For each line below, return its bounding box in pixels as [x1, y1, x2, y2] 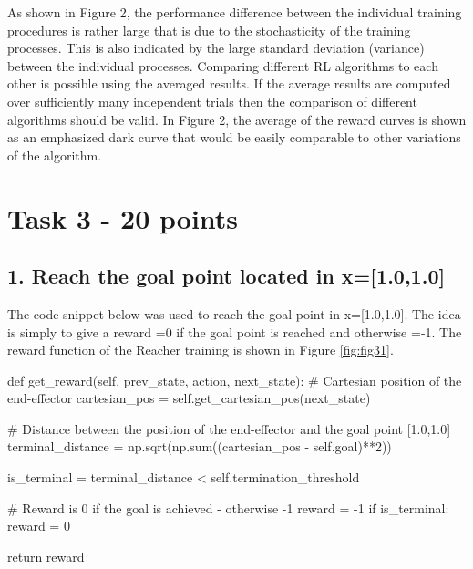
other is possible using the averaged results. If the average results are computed [7, 74, 451, 93]
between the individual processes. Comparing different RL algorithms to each [7, 56, 438, 75]
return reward [7, 546, 85, 565]
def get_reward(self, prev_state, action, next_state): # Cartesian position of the [7, 370, 462, 389]
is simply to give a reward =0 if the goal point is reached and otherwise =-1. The [7, 322, 462, 341]
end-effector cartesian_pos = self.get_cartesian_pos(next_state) [7, 388, 371, 408]
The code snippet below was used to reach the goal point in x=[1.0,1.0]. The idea [7, 304, 461, 323]
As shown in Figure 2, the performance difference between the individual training [7, 3, 462, 21]
